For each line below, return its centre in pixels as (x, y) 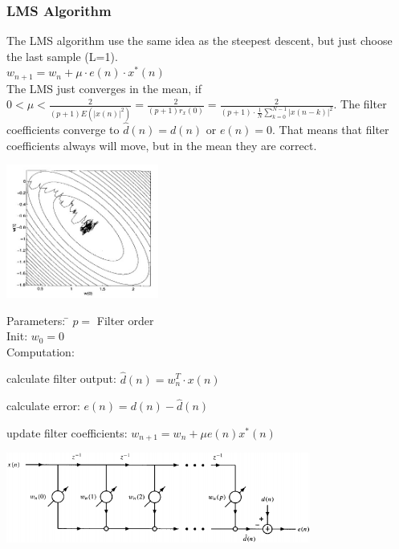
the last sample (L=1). (62, 56)
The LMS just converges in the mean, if (104, 88)
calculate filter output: (61, 378)
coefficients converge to (63, 129)
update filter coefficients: (67, 432)
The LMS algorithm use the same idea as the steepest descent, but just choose (199, 41)
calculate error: (43, 406)
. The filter (360, 104)
